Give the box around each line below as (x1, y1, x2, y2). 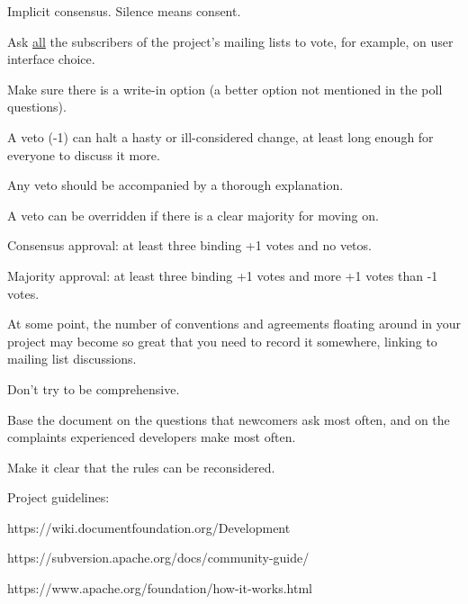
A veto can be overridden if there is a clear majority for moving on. (7, 205, 379, 224)
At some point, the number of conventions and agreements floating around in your (7, 314, 462, 333)
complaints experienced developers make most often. (7, 428, 296, 446)
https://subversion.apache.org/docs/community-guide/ (7, 548, 310, 567)
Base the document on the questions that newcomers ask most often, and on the (7, 410, 450, 428)
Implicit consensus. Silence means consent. (7, 2, 241, 20)
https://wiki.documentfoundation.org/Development (7, 518, 291, 536)
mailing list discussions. (7, 349, 137, 368)
